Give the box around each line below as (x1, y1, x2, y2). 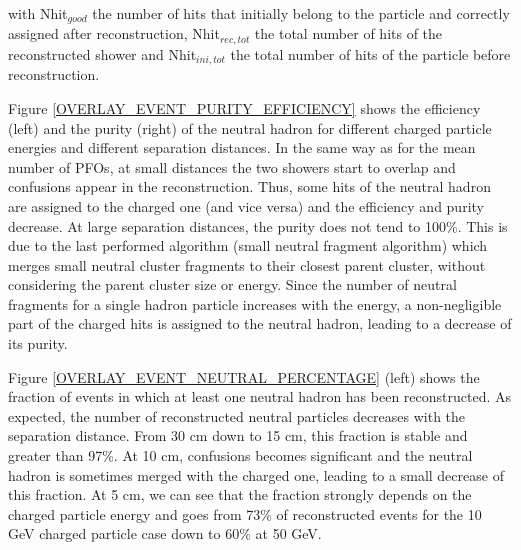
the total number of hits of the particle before (230, 43, 511, 64)
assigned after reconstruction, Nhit (8, 23, 220, 44)
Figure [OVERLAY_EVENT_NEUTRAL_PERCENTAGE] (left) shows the (8, 366, 480, 387)
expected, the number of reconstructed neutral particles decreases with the (8, 405, 466, 426)
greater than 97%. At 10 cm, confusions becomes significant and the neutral (8, 445, 473, 466)
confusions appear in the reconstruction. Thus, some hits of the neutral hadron (8, 176, 491, 197)
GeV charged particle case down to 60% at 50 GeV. (8, 523, 322, 544)
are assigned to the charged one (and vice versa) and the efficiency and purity (8, 195, 484, 216)
